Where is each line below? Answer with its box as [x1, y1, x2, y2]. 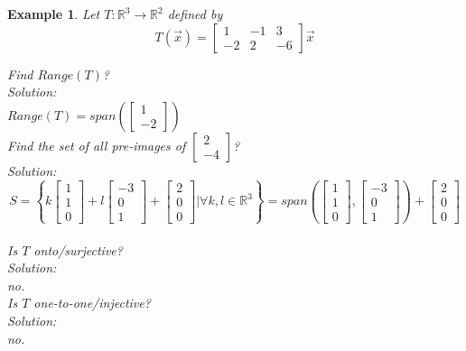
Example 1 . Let [7, 5, 100, 23]
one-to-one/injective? [33, 293, 151, 312]
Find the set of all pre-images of [7, 135, 186, 154]
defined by [167, 5, 223, 23]
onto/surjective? [33, 240, 123, 259]
